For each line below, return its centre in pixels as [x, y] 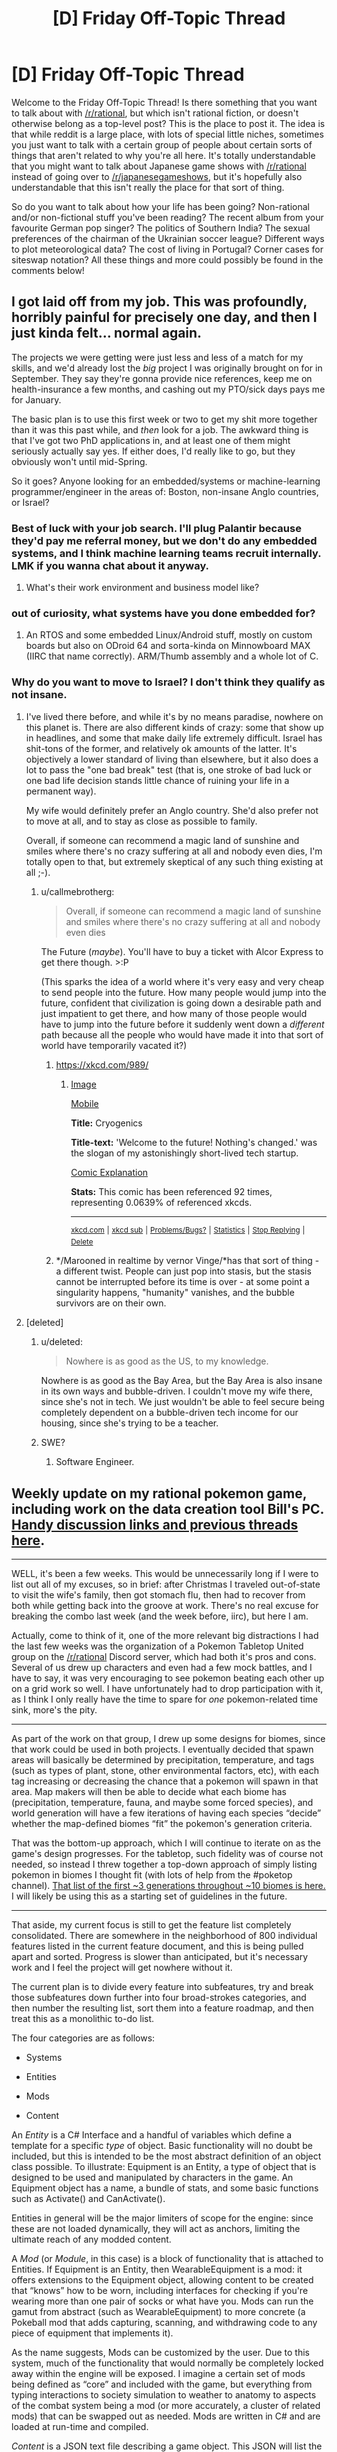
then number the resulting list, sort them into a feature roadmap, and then [162, 2008]
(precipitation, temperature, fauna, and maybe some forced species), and [162, 1803]
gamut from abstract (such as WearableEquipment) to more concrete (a [158, 2312]
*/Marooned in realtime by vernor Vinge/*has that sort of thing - [187, 1261]
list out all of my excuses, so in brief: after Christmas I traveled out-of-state [166, 1584]
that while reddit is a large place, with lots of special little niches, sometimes [167, 134]
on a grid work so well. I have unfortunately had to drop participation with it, [167, 1689]
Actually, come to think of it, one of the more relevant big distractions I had [165, 1636]
